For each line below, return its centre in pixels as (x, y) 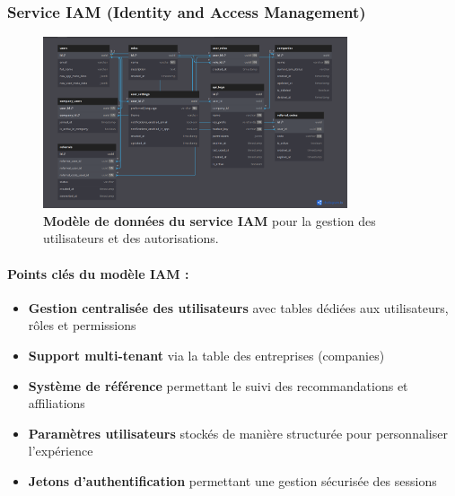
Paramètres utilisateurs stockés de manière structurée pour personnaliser (238, 433)
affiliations (57, 403)
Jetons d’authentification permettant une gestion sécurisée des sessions (232, 480)
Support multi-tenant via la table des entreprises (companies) (206, 355)
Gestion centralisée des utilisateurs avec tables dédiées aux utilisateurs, (238, 307)
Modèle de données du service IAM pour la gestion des (210, 220)
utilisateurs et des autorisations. (131, 238)
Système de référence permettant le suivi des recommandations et (218, 385)
